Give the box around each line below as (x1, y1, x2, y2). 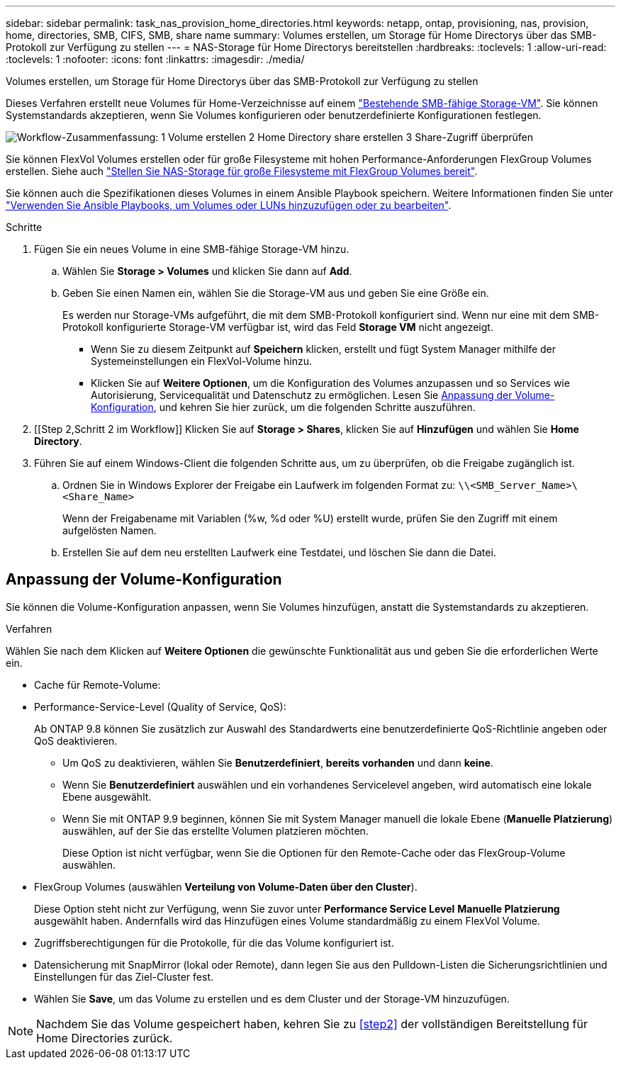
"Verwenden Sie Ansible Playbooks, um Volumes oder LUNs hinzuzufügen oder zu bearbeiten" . (6, 199, 452, 211)
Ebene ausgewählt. (62, 790, 152, 803)
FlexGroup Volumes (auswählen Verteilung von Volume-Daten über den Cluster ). (34, 880, 418, 893)
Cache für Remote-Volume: (34, 678, 161, 691)
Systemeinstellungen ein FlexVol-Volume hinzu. (91, 355, 312, 367)
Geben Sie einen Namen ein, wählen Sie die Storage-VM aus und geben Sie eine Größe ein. (62, 287, 489, 299)
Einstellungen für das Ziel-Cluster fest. (34, 970, 214, 983)
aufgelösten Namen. (62, 524, 157, 536)
